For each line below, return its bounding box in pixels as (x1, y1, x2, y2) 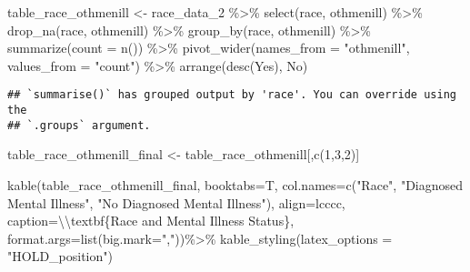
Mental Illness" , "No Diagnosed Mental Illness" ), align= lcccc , (7, 193, 345, 212)
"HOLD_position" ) (7, 247, 113, 266)
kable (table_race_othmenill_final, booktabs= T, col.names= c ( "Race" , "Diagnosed (7, 175, 464, 194)
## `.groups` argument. (7, 118, 151, 132)
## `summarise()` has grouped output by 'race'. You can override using (7, 88, 456, 102)
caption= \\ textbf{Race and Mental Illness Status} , (7, 211, 295, 230)
